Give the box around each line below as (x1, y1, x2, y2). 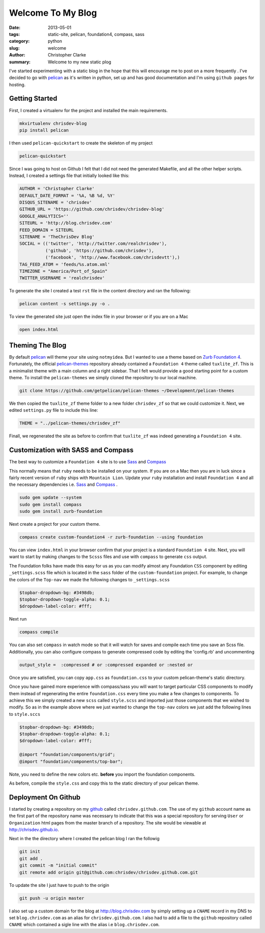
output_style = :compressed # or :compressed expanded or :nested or (19, 662, 193, 668)
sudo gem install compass (19, 502, 82, 507)
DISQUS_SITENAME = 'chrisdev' (19, 199, 92, 205)
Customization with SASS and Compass (9, 446, 133, 454)
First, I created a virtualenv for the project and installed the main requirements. (9, 107, 168, 113)
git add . (19, 855, 43, 861)
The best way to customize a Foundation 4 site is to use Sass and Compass (9, 459, 166, 465)
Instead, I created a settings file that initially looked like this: (9, 172, 130, 179)
